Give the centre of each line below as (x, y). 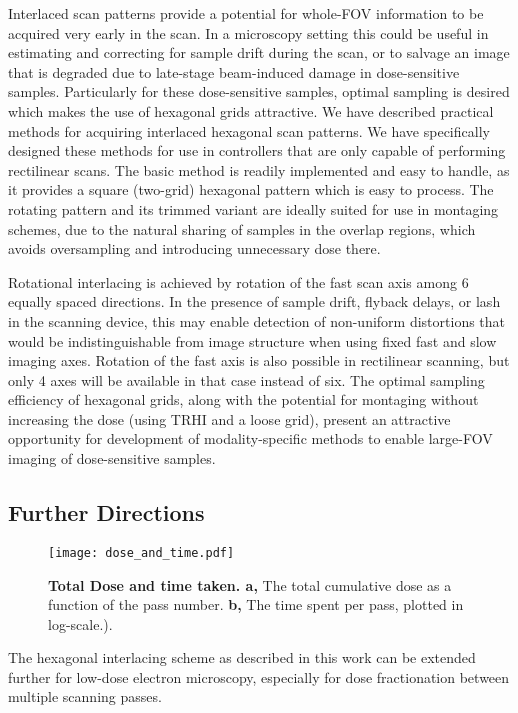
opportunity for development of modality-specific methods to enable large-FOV (250, 438)
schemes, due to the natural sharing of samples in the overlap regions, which (242, 228)
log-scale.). (80, 623)
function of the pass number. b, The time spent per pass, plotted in (256, 604)
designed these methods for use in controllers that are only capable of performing (257, 150)
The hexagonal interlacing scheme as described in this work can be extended (242, 657)
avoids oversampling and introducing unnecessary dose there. (194, 248)
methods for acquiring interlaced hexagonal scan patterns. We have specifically (249, 130)
